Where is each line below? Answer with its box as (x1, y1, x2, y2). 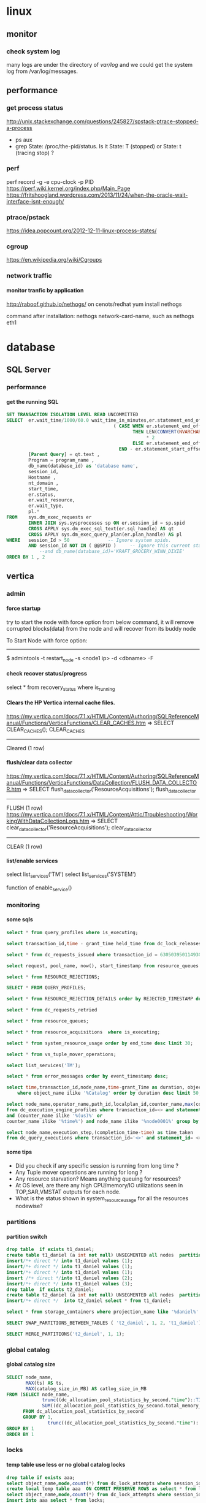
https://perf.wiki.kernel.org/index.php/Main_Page (6, 185, 131, 192)
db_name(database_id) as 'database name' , (28, 463, 139, 470)
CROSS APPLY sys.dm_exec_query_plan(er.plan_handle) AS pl (28, 531, 183, 538)
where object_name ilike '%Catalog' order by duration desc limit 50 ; (17, 1090, 202, 1097)
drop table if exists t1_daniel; (6, 1246, 95, 1253)
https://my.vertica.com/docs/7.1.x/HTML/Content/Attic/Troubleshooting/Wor (6, 811, 198, 818)
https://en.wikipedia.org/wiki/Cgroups (6, 256, 102, 264)
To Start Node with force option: (6, 636, 88, 644)
